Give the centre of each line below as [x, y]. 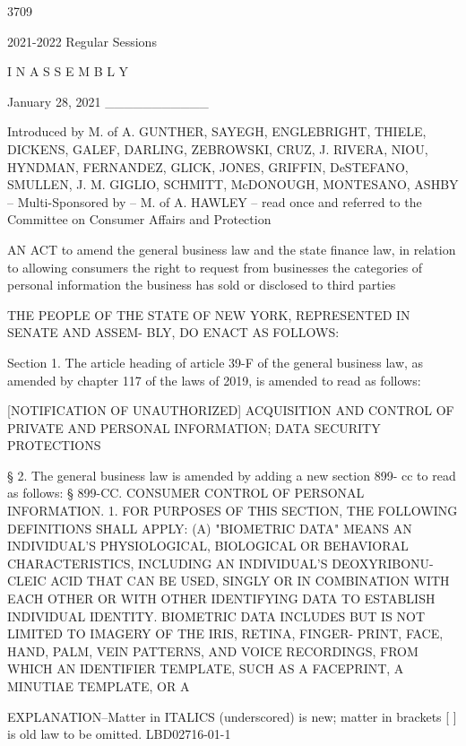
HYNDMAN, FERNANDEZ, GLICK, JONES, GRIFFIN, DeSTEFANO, [208, 166]
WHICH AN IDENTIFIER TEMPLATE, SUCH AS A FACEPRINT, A [206, 668]
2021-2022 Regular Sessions [82, 41]
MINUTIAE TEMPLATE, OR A [99, 686]
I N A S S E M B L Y [68, 71]
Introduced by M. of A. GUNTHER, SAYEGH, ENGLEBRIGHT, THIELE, [217, 131]
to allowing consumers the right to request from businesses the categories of [215, 267]
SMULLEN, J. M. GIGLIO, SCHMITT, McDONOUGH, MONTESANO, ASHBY [233, 184]
